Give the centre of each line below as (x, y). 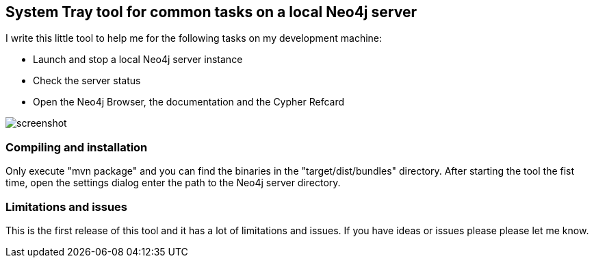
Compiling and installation (77, 147)
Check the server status (87, 81)
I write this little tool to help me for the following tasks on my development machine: (194, 38)
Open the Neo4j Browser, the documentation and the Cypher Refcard (189, 102)
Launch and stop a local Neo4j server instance (138, 60)
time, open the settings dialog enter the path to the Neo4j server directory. (173, 183)
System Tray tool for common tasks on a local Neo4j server (211, 12)
